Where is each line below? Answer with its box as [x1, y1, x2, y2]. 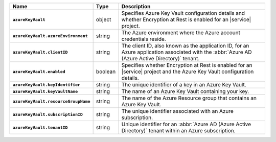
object [96, 16, 111, 23]
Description [121, 3, 151, 10]
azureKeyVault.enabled [12, 69, 66, 74]
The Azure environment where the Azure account [121, 29, 240, 36]
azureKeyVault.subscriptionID [12, 111, 83, 117]
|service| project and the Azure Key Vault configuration [121, 68, 254, 75]
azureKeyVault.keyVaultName [12, 88, 78, 94]
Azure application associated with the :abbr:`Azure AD [121, 49, 252, 56]
